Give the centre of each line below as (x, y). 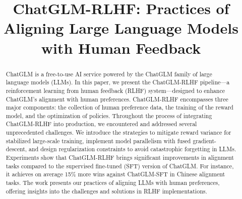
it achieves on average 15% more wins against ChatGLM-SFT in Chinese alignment (115, 174)
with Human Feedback (121, 47)
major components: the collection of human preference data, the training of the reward (119, 107)
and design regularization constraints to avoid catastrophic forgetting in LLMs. (133, 149)
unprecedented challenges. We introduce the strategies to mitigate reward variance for (118, 132)
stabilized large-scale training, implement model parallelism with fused (98, 140)
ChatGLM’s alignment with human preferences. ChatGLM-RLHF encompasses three (117, 99)
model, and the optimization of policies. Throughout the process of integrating (109, 115)
